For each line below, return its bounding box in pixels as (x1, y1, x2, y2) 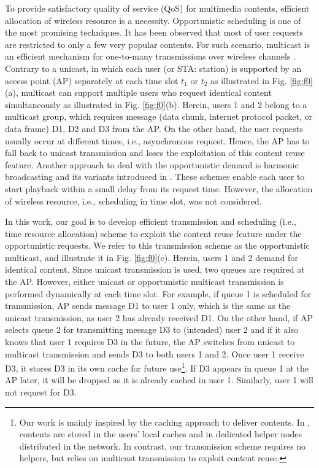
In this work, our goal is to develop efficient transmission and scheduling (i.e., (5, 215, 296, 228)
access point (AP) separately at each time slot (5, 74, 179, 87)
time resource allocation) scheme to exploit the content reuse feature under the (5, 227, 302, 240)
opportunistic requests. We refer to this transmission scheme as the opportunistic (5, 239, 310, 252)
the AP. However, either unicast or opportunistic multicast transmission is (5, 275, 284, 288)
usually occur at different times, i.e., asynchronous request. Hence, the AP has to (5, 134, 310, 147)
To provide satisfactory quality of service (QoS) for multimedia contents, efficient (5, 2, 310, 14)
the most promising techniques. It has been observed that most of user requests (5, 26, 304, 39)
